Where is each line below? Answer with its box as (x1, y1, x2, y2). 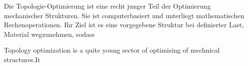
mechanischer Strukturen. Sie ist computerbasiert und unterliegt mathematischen (4, 10, 245, 20)
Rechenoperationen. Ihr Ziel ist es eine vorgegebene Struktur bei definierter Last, (4, 20, 244, 30)
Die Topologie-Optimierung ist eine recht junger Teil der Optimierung (4, 1, 211, 11)
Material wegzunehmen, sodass (4, 29, 95, 39)
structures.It (4, 54, 41, 64)
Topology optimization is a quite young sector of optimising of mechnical (4, 45, 220, 55)
